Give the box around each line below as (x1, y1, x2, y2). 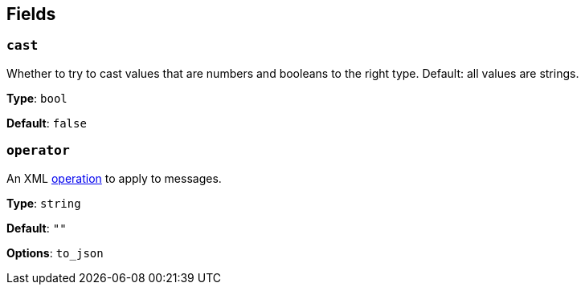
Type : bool (6, 91, 67, 105)
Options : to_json (6, 245, 104, 260)
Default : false (6, 115, 87, 130)
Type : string (6, 196, 81, 210)
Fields (6, 4, 56, 24)
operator (6, 143, 70, 159)
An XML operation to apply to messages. (6, 171, 222, 185)
